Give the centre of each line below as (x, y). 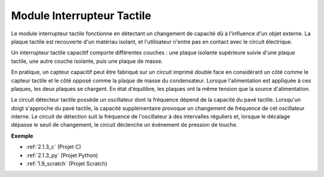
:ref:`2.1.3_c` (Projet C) (54, 147)
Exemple (22, 136)
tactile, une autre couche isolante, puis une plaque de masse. (87, 61)
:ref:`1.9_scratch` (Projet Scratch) (67, 164)
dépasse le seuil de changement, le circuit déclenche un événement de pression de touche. (124, 125)
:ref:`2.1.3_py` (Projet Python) (62, 155)
